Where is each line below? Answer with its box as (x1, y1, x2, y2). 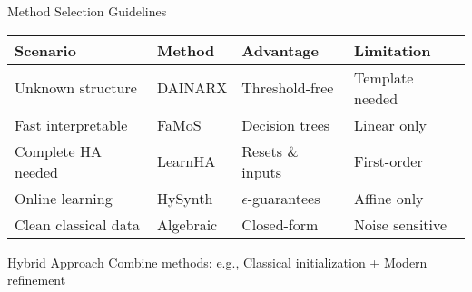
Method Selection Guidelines (7, 2, 167, 20)
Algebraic (156, 213, 218, 235)
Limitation (354, 39, 431, 61)
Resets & (241, 140, 299, 161)
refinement (7, 270, 66, 289)
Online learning (15, 187, 113, 209)
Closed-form (241, 213, 319, 235)
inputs (241, 161, 281, 182)
